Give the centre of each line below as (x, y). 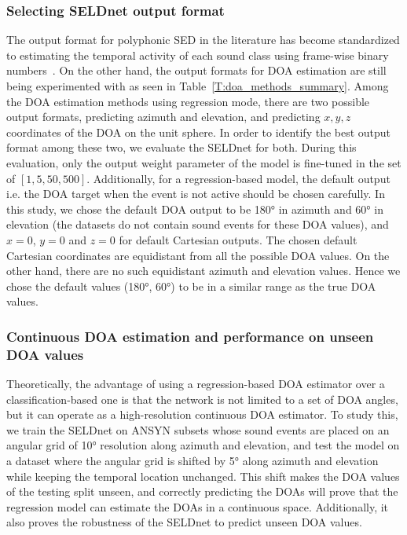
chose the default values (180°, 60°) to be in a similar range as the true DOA (191, 286)
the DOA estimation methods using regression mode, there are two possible (188, 101)
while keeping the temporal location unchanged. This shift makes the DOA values (203, 476)
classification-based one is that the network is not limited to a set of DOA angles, (202, 399)
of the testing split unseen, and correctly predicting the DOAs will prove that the (202, 491)
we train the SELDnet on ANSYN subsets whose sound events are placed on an (198, 429)
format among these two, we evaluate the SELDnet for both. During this (181, 147)
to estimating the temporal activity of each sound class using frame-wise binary (198, 55)
